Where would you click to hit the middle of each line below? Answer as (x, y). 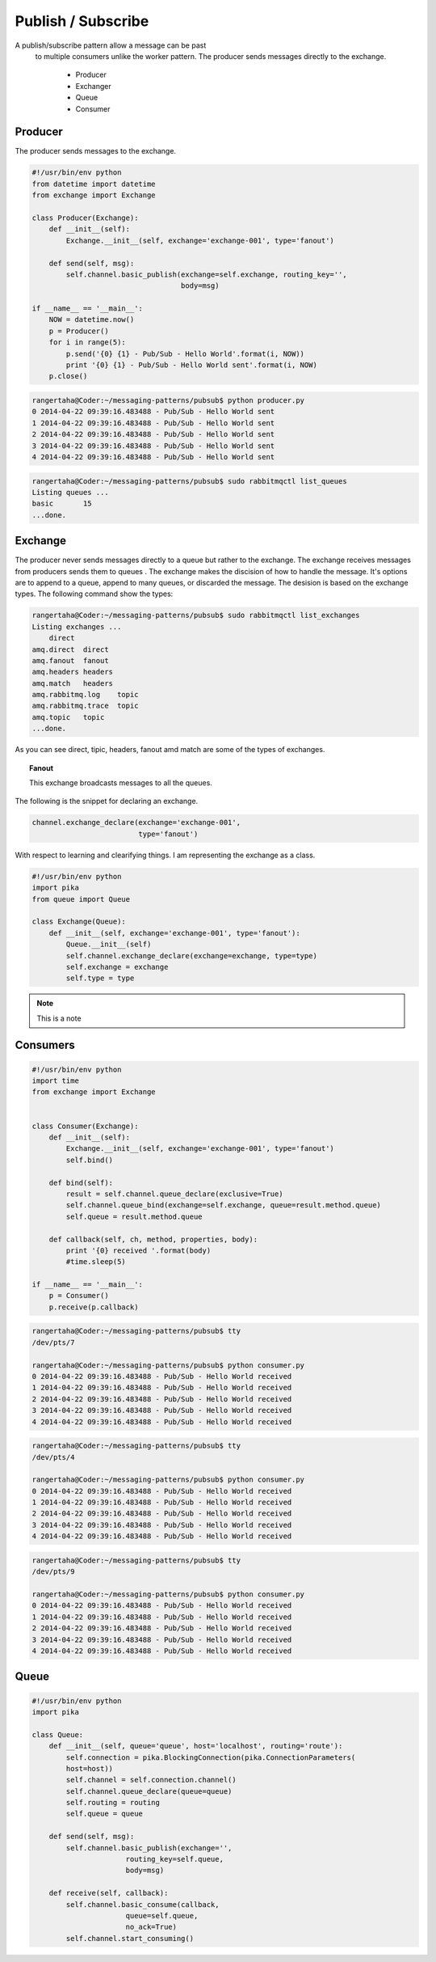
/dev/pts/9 (53, 1572)
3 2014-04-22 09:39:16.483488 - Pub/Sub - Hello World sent (153, 446)
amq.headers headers (72, 672)
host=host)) (89, 1768)
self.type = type (100, 978)
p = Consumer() (79, 1296)
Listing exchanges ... (77, 626)
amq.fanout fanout (70, 660)
